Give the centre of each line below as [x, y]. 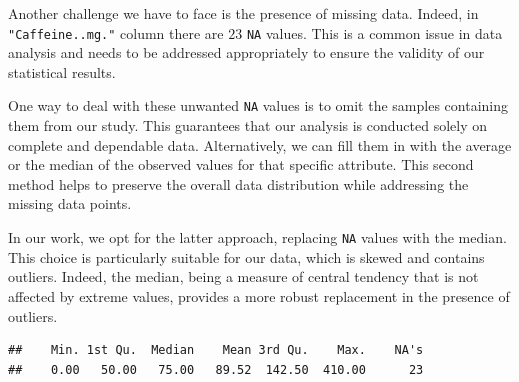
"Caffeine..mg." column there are [116, 32]
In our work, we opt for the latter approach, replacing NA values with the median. [257, 237]
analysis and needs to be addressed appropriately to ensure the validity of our [246, 52]
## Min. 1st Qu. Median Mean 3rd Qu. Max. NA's [216, 350]
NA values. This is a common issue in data [374, 32]
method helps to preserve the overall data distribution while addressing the [238, 183]
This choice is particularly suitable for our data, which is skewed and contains [246, 256]
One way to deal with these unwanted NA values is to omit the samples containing [258, 105]
